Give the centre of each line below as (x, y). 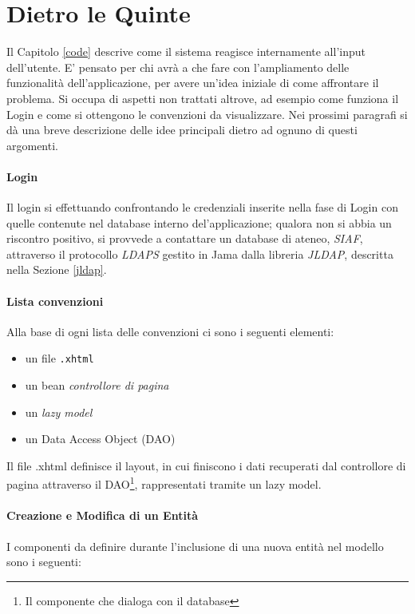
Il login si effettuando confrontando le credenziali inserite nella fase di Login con (202, 207)
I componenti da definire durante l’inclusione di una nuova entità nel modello (195, 546)
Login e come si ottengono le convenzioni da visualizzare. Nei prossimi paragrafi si (207, 114)
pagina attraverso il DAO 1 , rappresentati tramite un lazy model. (164, 483)
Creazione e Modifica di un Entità (102, 515)
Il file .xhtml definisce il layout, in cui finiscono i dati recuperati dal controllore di (206, 465)
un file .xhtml (59, 358)
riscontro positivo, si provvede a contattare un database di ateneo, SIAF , (185, 238)
